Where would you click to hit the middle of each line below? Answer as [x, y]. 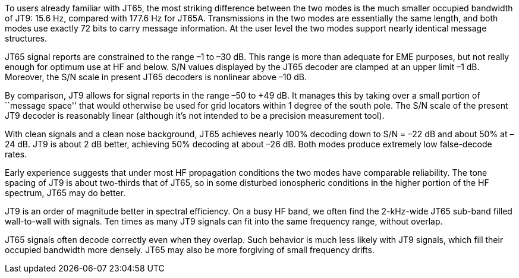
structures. [26, 38]
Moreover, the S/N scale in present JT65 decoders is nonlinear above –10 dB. [156, 77]
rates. [16, 154]
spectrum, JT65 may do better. [65, 193]
